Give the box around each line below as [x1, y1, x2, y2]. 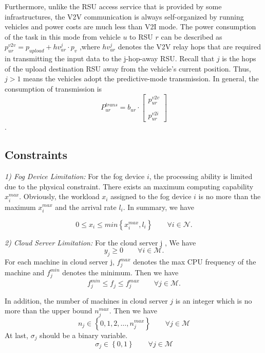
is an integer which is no [175, 295, 252, 306]
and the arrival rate [55, 201, 117, 212]
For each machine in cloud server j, [5, 256, 115, 267]
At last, [5, 329, 28, 340]
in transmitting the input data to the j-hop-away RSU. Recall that [5, 53, 215, 64]
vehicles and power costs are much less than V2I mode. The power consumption [5, 21, 256, 32]
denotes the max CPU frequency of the [133, 256, 256, 267]
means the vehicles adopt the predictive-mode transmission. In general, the [23, 73, 259, 84]
